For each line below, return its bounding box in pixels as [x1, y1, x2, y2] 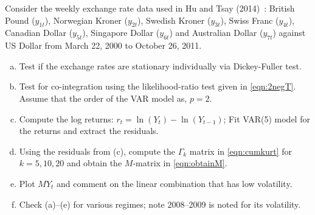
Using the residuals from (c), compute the [19, 144, 175, 157]
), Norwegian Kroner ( [44, 13, 128, 26]
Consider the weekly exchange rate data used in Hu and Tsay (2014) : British [5, 2, 295, 14]
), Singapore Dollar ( [82, 26, 160, 39]
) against [272, 26, 306, 39]
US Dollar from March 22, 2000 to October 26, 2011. [5, 39, 202, 52]
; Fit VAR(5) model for [223, 112, 310, 125]
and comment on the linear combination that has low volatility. [57, 177, 292, 189]
